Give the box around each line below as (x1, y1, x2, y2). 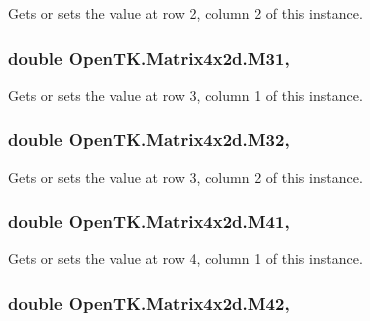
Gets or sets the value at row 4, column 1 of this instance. (8, 248, 363, 269)
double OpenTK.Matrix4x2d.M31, (8, 45, 290, 70)
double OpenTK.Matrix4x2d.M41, (8, 209, 290, 234)
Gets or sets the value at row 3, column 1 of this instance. (8, 84, 363, 105)
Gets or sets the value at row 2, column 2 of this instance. (8, 3, 363, 23)
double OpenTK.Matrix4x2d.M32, (8, 127, 290, 152)
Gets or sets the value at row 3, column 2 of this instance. (8, 166, 363, 187)
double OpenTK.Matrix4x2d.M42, (8, 290, 290, 315)
